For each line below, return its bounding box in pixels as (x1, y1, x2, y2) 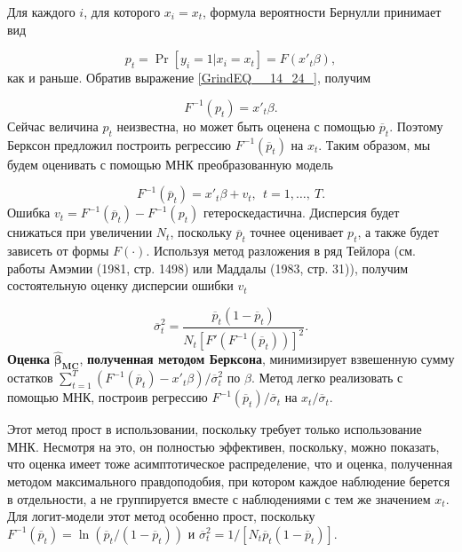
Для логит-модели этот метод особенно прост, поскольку (7, 507, 315, 525)
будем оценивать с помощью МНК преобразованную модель (7, 154, 333, 173)
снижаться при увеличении (7, 223, 153, 241)
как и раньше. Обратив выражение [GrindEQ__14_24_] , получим (7, 68, 371, 87)
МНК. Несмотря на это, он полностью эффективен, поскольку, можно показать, (7, 437, 440, 455)
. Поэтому (389, 116, 443, 135)
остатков (7, 368, 53, 387)
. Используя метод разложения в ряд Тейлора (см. (146, 241, 416, 259)
